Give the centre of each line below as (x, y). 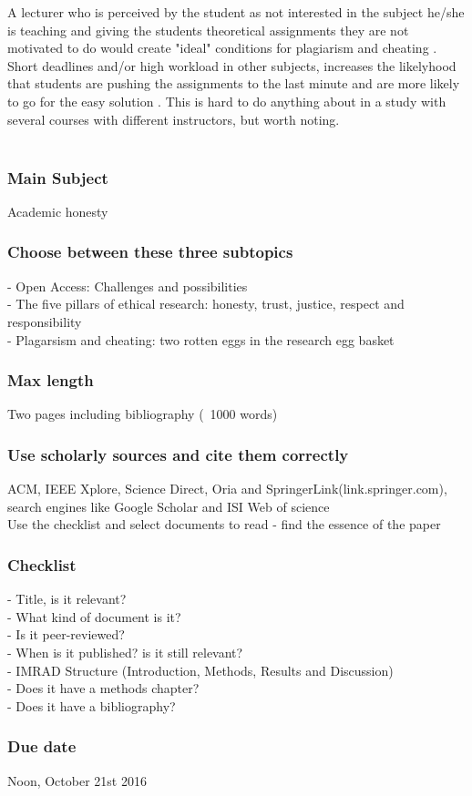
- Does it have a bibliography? (92, 705)
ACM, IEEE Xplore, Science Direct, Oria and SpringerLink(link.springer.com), (227, 489)
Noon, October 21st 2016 (77, 780)
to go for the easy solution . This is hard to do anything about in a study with (227, 101)
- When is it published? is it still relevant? (125, 652)
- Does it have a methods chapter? (103, 688)
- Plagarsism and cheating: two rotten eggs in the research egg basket (201, 339)
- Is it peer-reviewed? (66, 634)
